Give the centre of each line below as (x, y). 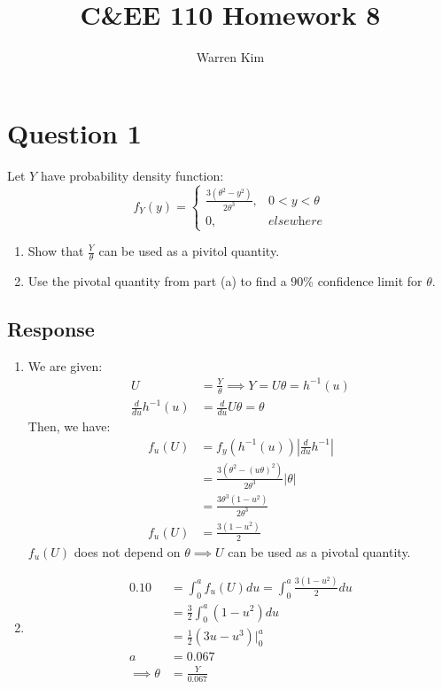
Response (51, 328)
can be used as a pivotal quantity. (319, 551)
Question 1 (74, 132)
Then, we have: (69, 426)
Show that (56, 251)
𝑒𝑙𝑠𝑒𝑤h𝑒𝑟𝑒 (295, 221)
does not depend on (127, 551)
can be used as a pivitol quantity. (189, 251)
